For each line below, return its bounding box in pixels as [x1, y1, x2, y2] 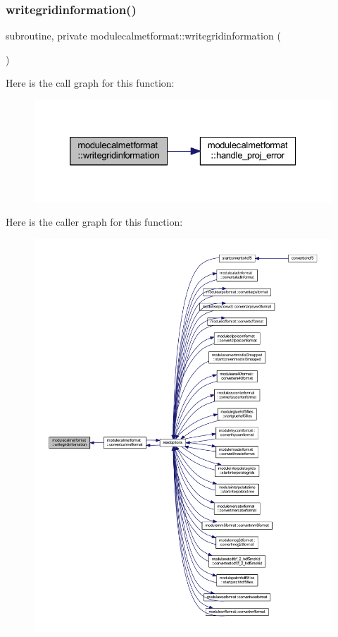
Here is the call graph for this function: [6, 75, 175, 90]
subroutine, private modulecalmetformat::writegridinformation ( [6, 28, 281, 43]
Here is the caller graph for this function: [6, 214, 183, 229]
